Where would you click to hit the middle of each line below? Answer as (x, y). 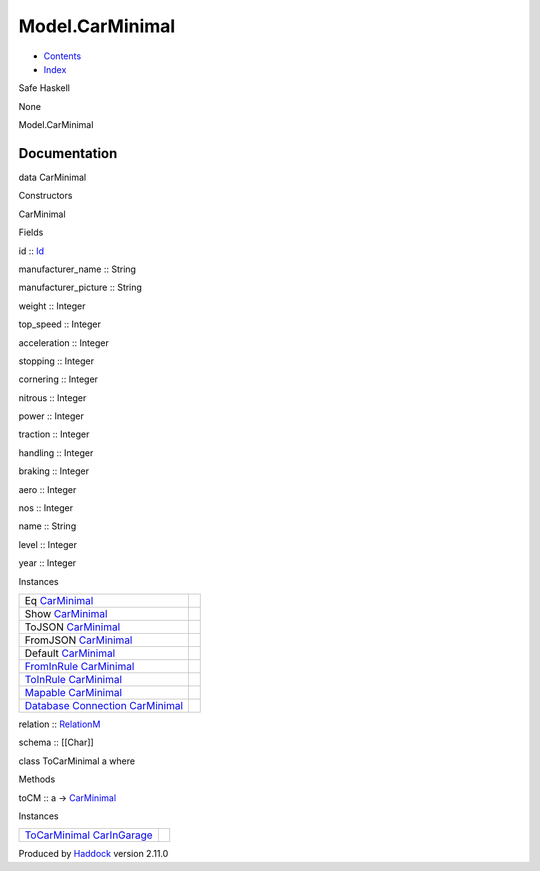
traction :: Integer (54, 434)
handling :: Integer (56, 452)
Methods (37, 779)
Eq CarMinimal (59, 600)
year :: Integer (47, 563)
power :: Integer (51, 416)
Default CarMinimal (70, 653)
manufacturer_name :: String (77, 269)
